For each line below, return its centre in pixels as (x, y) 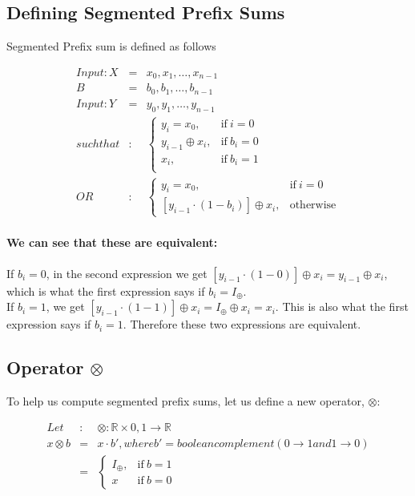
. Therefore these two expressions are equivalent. (242, 324)
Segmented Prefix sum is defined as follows (111, 46)
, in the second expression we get (127, 273)
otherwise (313, 206)
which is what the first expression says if (106, 290)
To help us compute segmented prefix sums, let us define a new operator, (185, 400)
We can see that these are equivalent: (112, 242)
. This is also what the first (342, 306)
